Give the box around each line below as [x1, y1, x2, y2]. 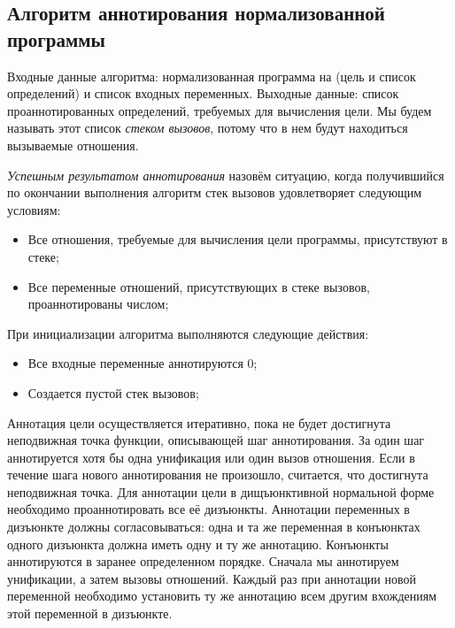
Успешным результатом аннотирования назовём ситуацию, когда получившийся [7, 165, 444, 184]
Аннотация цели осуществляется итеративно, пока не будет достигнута [7, 413, 391, 432]
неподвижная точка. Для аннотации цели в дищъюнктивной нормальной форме [7, 482, 435, 501]
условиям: [7, 200, 61, 218]
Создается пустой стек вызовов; [27, 383, 199, 402]
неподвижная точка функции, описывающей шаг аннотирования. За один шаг [7, 431, 425, 449]
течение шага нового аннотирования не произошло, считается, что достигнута [7, 465, 428, 484]
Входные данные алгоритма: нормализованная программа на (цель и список [7, 66, 416, 85]
